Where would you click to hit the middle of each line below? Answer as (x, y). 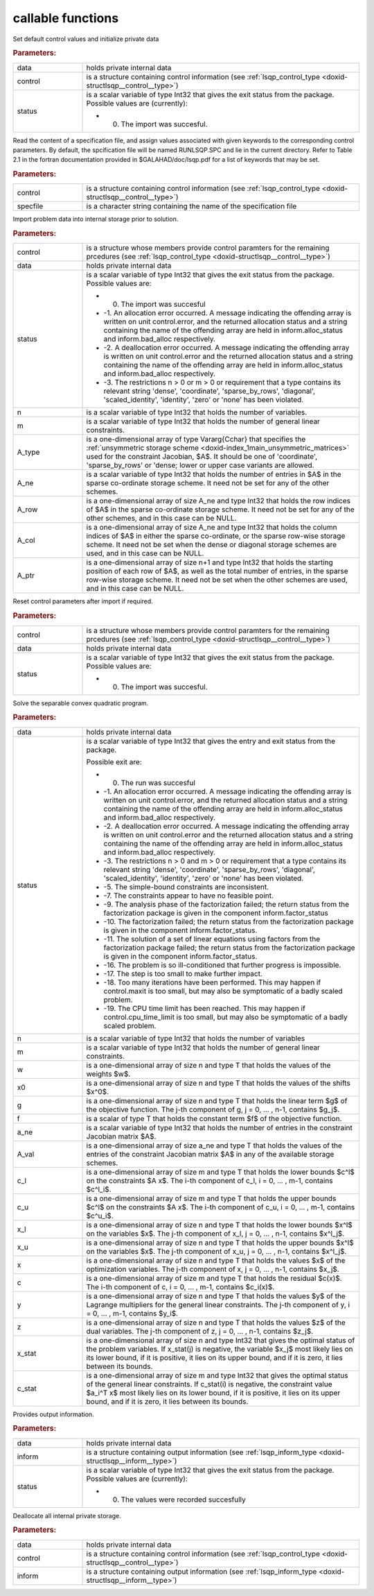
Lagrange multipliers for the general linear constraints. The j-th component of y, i (218, 1304)
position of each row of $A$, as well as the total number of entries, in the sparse (217, 571)
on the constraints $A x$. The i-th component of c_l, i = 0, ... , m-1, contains (210, 1180)
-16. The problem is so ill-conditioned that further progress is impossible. (222, 965)
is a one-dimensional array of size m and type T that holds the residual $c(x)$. (214, 1278)
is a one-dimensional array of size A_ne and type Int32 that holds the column (212, 528)
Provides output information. (54, 1414)
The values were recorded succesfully (183, 1500)
